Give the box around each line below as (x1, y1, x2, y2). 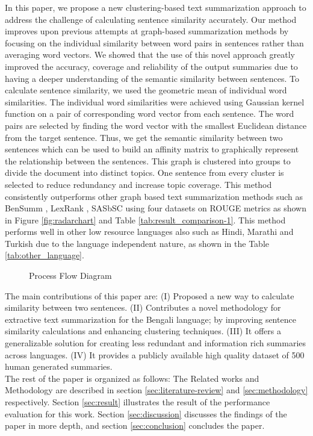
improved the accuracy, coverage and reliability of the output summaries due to (5, 60, 298, 72)
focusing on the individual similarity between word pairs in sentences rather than (5, 36, 304, 49)
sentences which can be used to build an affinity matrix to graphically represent (5, 143, 299, 155)
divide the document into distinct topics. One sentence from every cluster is (5, 166, 284, 179)
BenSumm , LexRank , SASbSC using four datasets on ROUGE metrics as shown (5, 202, 306, 214)
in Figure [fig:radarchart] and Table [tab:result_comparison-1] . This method (5, 213, 286, 226)
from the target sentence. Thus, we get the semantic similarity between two (5, 131, 283, 143)
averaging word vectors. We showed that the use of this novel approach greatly (5, 48, 295, 61)
